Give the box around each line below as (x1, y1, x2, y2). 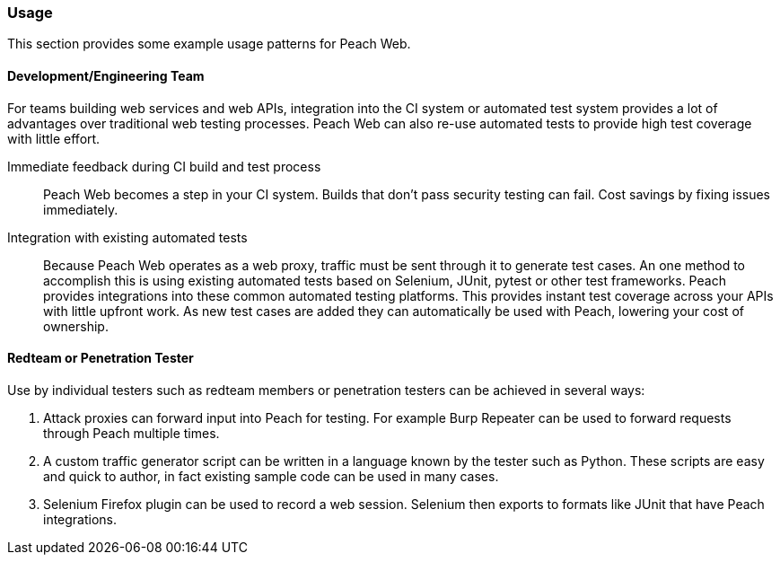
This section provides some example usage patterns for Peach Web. (7, 36, 411, 52)
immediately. (43, 201, 118, 217)
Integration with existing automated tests (7, 229, 248, 245)
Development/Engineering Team (7, 67, 205, 83)
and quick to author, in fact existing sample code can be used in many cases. (43, 468, 499, 484)
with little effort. (7, 130, 101, 146)
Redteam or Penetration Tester (7, 350, 194, 366)
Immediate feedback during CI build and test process (7, 158, 321, 174)
